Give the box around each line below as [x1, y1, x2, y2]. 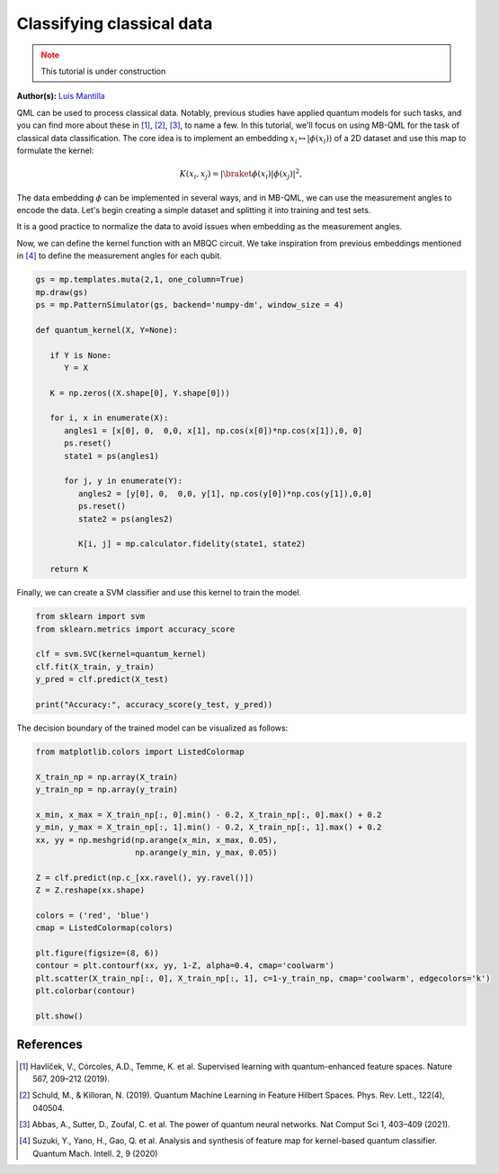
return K [49, 564, 89, 575]
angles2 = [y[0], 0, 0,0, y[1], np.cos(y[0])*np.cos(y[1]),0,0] [77, 488, 373, 498]
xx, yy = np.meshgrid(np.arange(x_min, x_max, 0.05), [35, 835, 278, 845]
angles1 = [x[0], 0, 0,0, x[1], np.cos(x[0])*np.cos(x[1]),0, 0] [64, 426, 363, 435]
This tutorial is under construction [40, 66, 166, 76]
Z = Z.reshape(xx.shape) [35, 885, 146, 895]
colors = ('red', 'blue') [35, 910, 150, 920]
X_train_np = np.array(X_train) [35, 772, 179, 782]
